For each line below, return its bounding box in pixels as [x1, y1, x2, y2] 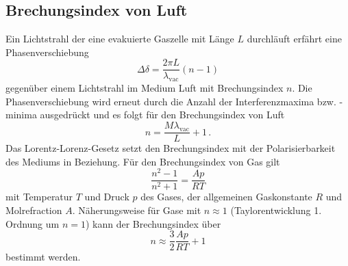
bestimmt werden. [5, 250, 81, 264]
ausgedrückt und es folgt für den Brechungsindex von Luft [40, 107, 285, 122]
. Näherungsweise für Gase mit [72, 203, 201, 217]
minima [5, 107, 37, 122]
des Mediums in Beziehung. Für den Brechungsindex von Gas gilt [5, 154, 280, 168]
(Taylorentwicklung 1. [230, 203, 322, 217]
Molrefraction [5, 203, 62, 217]
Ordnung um [5, 216, 60, 230]
